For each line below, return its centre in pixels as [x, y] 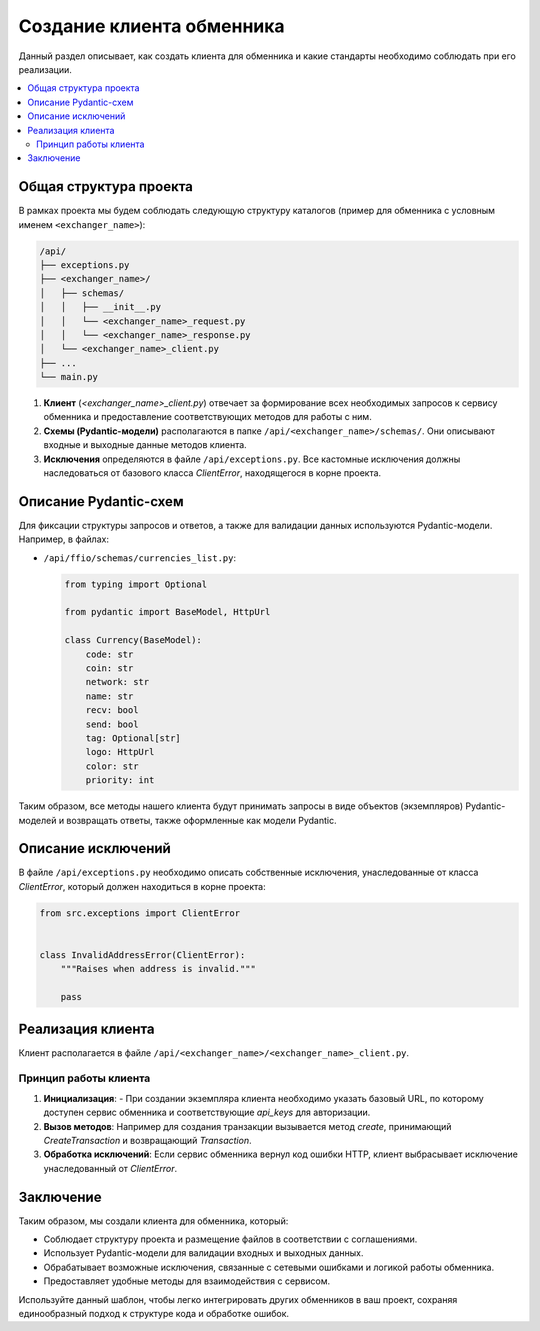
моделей [37, 820]
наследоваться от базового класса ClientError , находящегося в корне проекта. [212, 473]
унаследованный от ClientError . [110, 1168]
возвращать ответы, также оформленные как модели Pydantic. [201, 820]
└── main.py [69, 377]
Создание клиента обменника [151, 26]
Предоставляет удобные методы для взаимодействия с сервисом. [187, 1281]
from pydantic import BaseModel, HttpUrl [167, 612]
